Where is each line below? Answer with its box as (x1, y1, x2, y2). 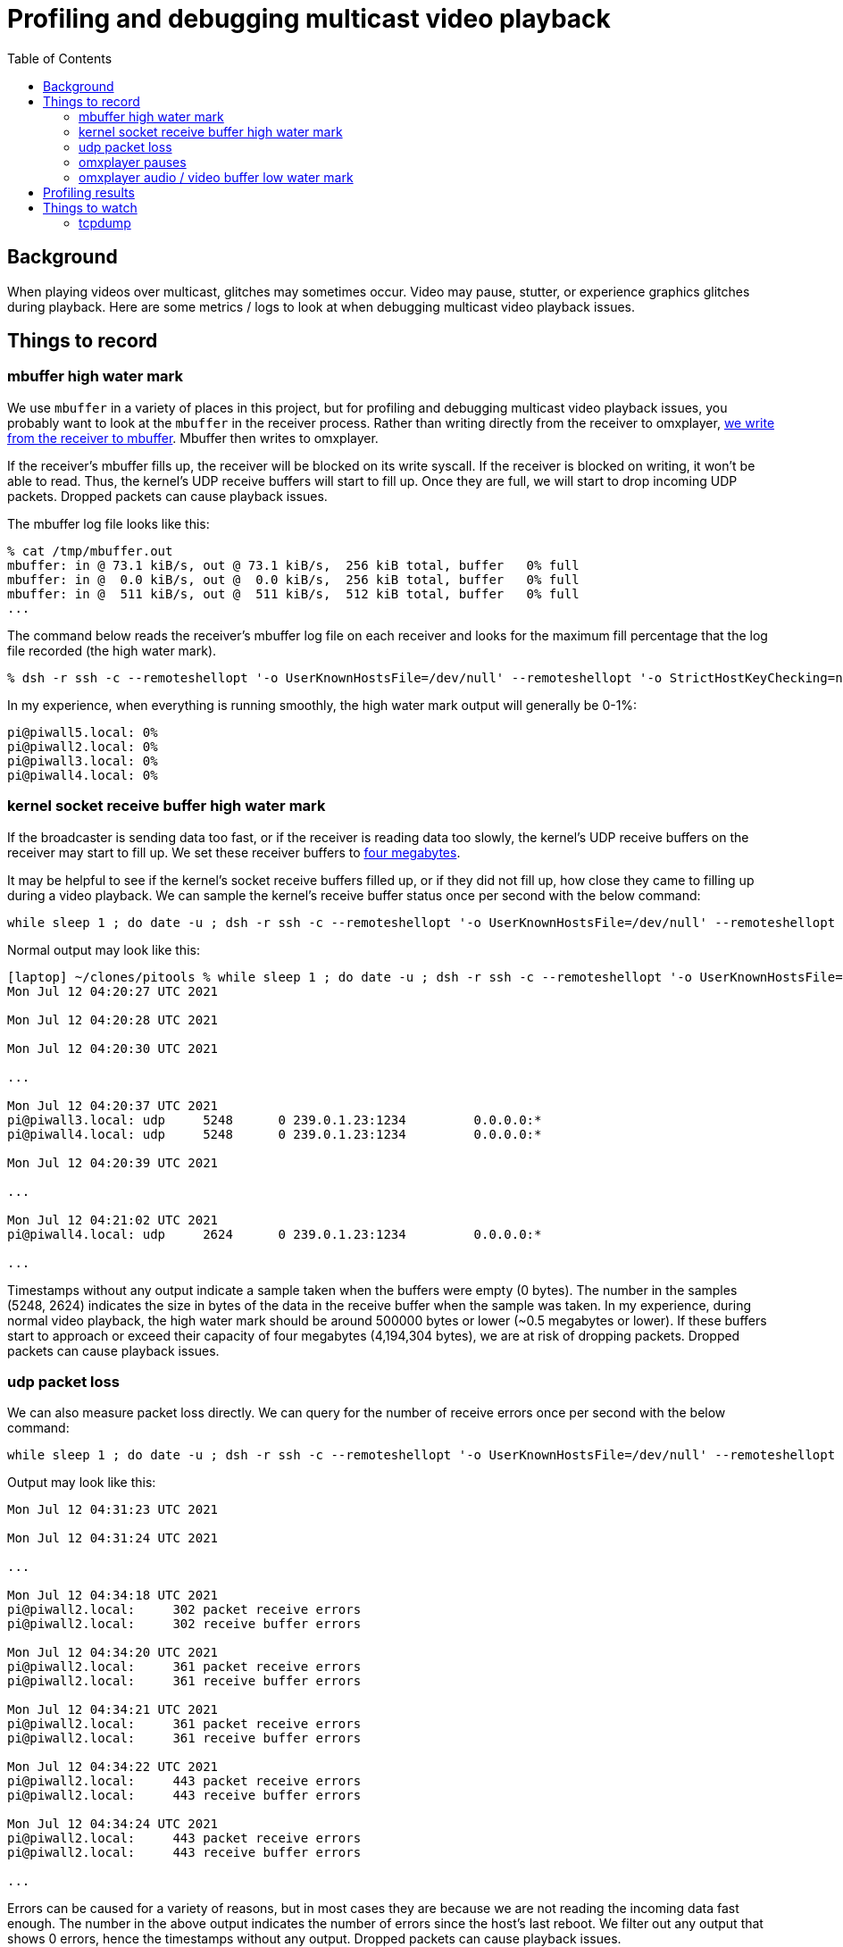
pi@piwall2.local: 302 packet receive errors (7, 1602, 362, 1617)
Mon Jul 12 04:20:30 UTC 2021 (7, 1040, 219, 1056)
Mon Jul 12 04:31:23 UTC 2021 (7, 1502, 219, 1517)
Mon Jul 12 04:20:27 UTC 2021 (7, 983, 219, 999)
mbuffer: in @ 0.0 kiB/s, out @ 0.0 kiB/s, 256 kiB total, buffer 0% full (7, 572, 580, 587)
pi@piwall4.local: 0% (7, 767, 158, 782)
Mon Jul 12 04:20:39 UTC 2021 (7, 1155, 219, 1170)
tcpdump (79, 214, 131, 230)
